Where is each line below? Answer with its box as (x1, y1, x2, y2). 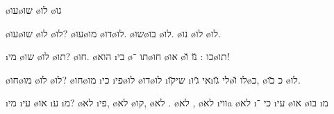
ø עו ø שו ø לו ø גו (6, 3, 62, 17)
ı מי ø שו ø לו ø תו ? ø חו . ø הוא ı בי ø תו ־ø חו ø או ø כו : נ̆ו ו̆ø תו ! (6, 49, 230, 64)
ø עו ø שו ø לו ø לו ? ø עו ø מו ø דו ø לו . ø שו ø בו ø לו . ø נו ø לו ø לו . (6, 26, 221, 40)
